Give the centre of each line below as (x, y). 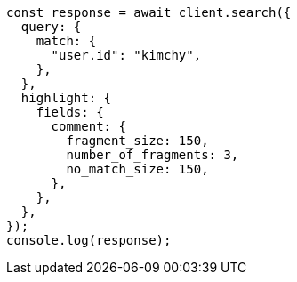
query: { (51, 27)
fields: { (70, 112)
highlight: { (66, 98)
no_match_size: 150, (137, 169)
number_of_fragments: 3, (153, 155)
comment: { (88, 126)
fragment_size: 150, (137, 141)
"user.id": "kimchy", (126, 55)
